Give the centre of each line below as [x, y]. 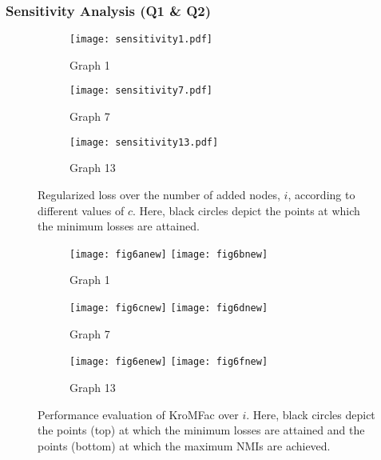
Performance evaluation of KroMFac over [138, 414]
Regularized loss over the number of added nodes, [159, 194]
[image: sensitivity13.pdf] [144, 142]
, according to [321, 194]
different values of [81, 210]
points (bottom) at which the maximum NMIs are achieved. [184, 445]
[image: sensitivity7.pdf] [141, 91]
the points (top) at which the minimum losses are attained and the [201, 430]
